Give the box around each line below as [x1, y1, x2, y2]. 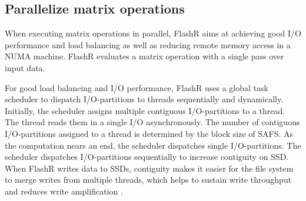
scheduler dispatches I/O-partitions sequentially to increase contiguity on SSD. [5, 150, 289, 163]
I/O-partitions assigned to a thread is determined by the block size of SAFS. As [5, 127, 293, 139]
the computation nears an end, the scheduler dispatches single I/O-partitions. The [5, 139, 301, 151]
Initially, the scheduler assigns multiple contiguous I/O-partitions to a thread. [5, 104, 285, 116]
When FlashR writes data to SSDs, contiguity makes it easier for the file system [5, 162, 294, 174]
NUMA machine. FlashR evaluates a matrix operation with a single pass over [5, 50, 284, 62]
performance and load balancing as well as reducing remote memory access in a [5, 38, 291, 51]
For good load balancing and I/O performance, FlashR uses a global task [5, 81, 268, 93]
